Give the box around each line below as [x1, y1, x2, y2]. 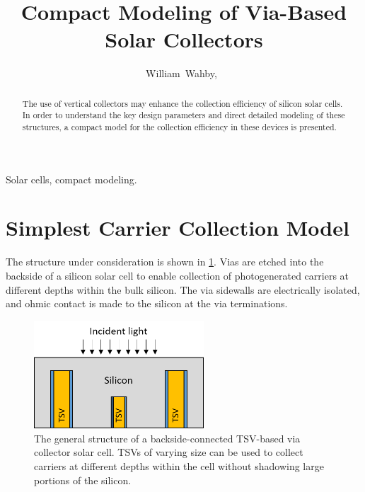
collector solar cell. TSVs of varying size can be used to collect [34, 445, 303, 459]
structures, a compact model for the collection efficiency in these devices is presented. [22, 121, 337, 133]
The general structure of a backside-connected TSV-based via [34, 430, 301, 445]
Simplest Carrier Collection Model [6, 213, 349, 242]
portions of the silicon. [34, 472, 132, 487]
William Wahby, [146, 66, 217, 81]
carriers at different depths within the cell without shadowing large [34, 458, 324, 473]
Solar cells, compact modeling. [6, 171, 137, 186]
